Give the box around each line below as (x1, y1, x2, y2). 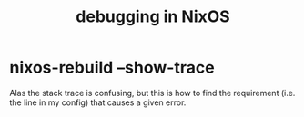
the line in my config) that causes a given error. (9, 97, 187, 108)
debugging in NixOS (76, 6, 230, 27)
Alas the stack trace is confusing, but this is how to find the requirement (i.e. (9, 87, 296, 98)
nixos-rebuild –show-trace (9, 57, 216, 78)
